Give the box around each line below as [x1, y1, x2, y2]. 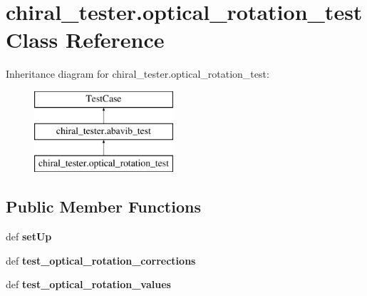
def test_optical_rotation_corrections [6, 252, 196, 267]
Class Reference [6, 25, 165, 54]
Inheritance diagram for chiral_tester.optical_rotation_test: [6, 66, 269, 81]
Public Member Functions [6, 195, 201, 218]
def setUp [6, 229, 52, 244]
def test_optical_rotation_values [6, 277, 171, 292]
